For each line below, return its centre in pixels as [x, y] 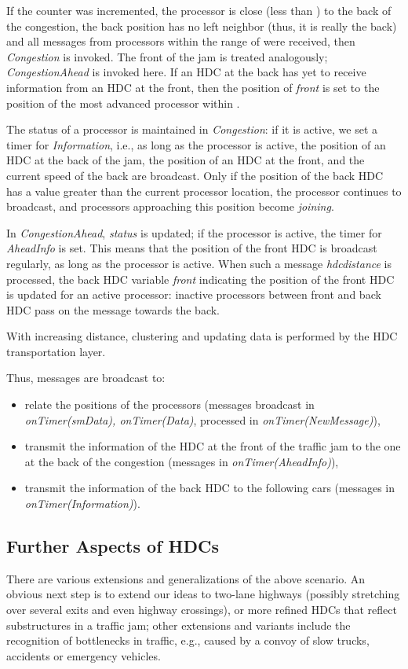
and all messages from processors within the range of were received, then [181, 41]
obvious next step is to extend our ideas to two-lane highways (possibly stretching [203, 594]
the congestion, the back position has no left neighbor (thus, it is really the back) [202, 26]
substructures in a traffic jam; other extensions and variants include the [178, 625]
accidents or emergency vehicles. [84, 655]
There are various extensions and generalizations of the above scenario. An [186, 578]
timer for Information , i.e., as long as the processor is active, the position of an [196, 144]
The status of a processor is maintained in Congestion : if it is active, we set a [192, 129]
